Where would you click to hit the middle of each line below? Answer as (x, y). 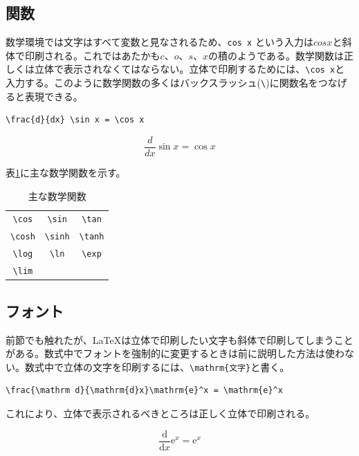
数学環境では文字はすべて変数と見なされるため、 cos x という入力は (159, 42)
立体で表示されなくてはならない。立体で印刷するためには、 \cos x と (190, 69)
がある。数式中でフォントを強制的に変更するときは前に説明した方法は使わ (175, 353)
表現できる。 (54, 96)
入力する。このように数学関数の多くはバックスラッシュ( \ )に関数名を (162, 83)
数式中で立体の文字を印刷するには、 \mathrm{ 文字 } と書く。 (157, 366)
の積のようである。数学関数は (276, 55)
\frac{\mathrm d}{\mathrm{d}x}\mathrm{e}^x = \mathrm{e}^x (144, 391)
